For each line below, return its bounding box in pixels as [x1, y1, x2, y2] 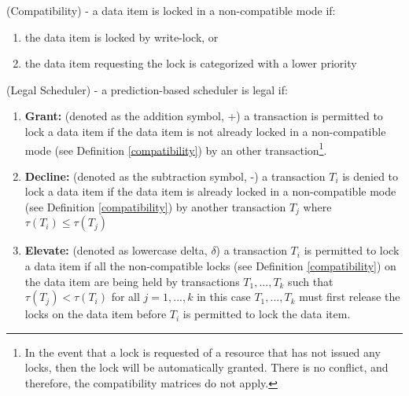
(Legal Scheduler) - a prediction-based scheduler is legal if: [6, 81, 288, 97]
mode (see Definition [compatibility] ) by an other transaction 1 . [24, 139, 327, 158]
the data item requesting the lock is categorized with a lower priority [24, 55, 357, 71]
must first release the [299, 288, 400, 305]
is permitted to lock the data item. [182, 306, 351, 322]
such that [288, 273, 333, 289]
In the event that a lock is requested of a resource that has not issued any [24, 343, 381, 360]
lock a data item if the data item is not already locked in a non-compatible [24, 123, 386, 139]
